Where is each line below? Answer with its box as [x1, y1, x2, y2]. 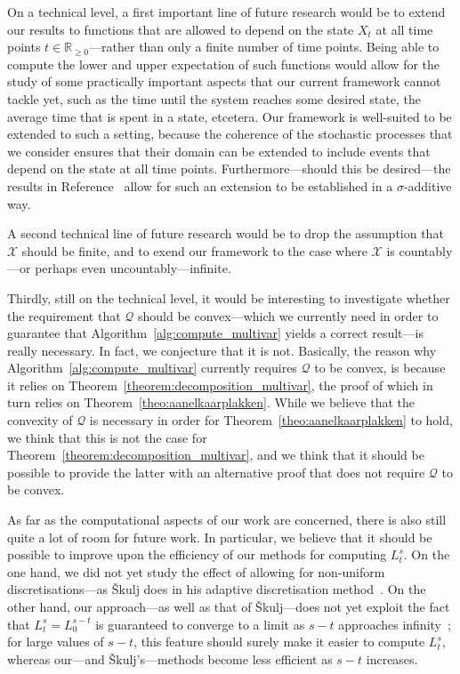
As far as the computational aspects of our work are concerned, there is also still [7, 510, 447, 529]
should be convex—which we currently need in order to [138, 306, 439, 325]
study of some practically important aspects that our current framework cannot [7, 72, 441, 91]
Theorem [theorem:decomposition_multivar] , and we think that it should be [7, 445, 424, 464]
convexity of [7, 411, 73, 429]
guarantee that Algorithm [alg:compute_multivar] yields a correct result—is [7, 324, 424, 342]
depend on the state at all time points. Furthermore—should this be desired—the [7, 159, 451, 178]
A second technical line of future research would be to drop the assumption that [7, 224, 444, 243]
